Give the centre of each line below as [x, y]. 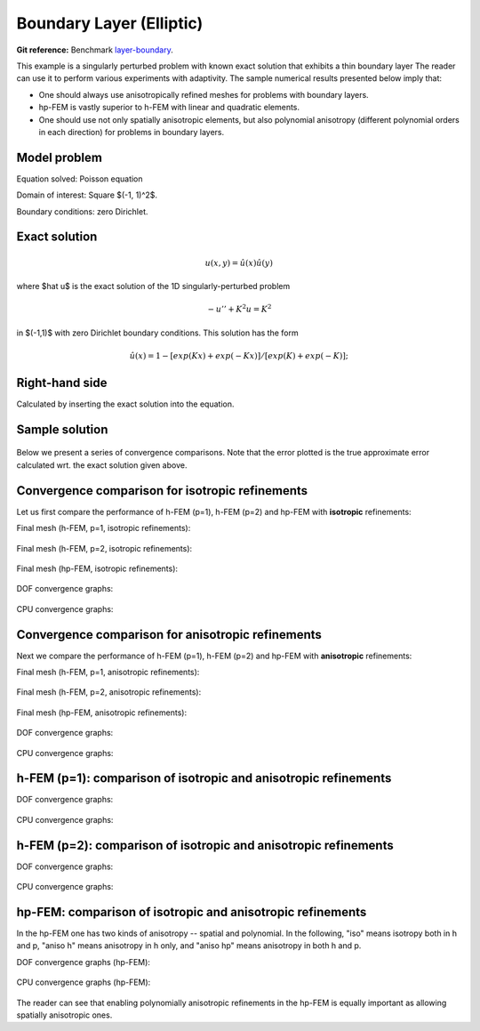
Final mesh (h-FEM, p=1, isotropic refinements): [104, 528]
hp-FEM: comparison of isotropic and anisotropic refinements [192, 912]
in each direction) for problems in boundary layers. [132, 132]
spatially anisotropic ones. [64, 1015]
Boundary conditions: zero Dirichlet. [82, 211]
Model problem [59, 157]
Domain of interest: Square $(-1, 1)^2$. [87, 195]
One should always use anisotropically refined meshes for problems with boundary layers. [204, 94]
